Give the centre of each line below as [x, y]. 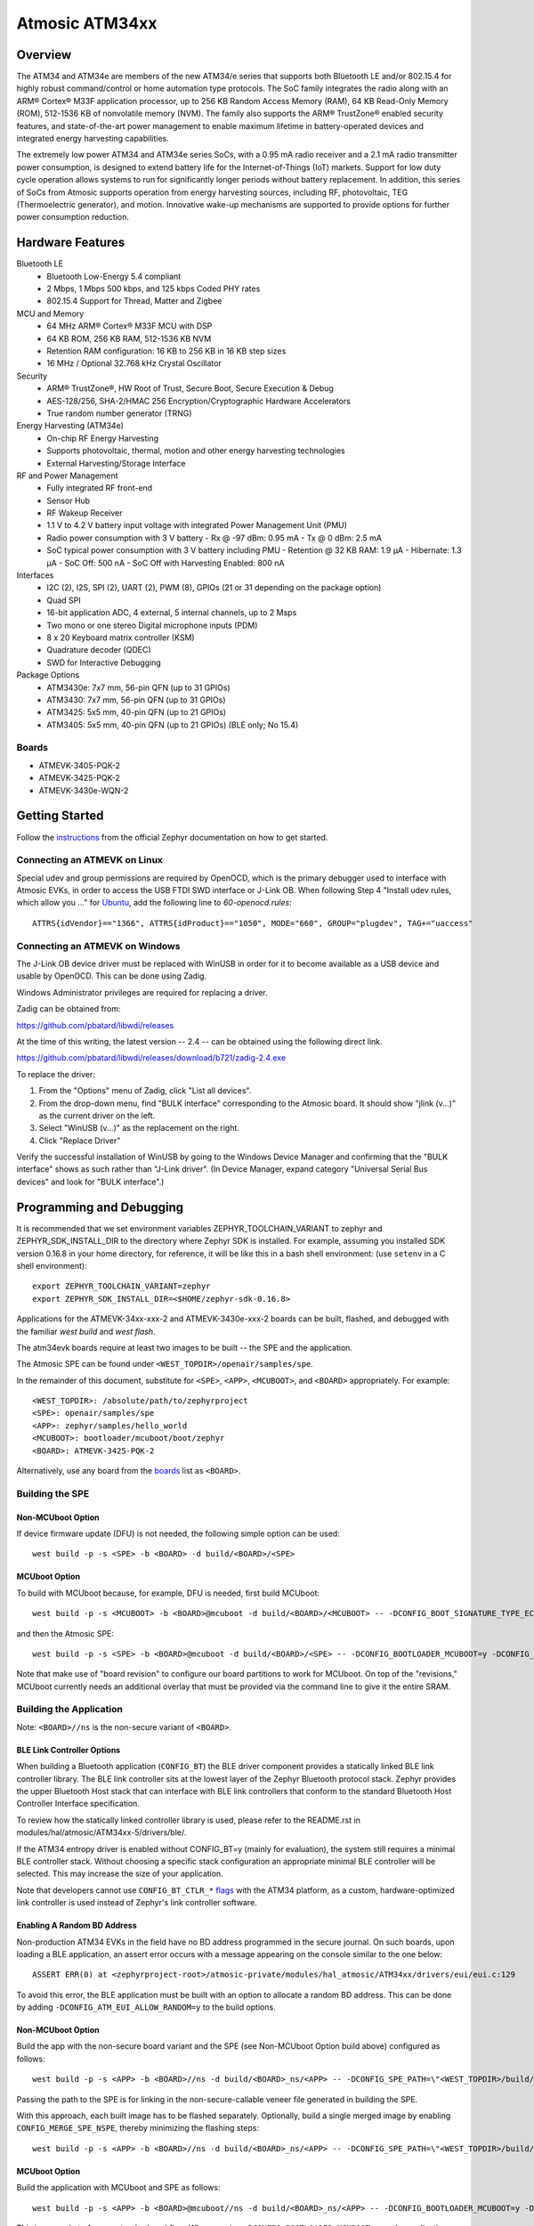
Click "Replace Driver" [80, 1141]
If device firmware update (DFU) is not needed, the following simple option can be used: [178, 1533]
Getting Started [60, 816]
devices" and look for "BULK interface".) [90, 1182]
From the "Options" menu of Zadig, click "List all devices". [145, 1091]
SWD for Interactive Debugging [104, 662]
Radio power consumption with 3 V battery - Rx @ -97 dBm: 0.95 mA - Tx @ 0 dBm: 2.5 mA [214, 538]
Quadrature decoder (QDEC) [99, 650]
